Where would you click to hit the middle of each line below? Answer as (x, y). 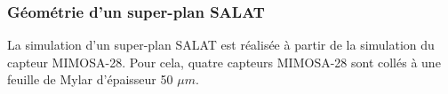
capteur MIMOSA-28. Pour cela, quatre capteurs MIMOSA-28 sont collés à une (224, 62)
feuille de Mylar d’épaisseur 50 (90, 79)
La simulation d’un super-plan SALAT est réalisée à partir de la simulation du (221, 45)
